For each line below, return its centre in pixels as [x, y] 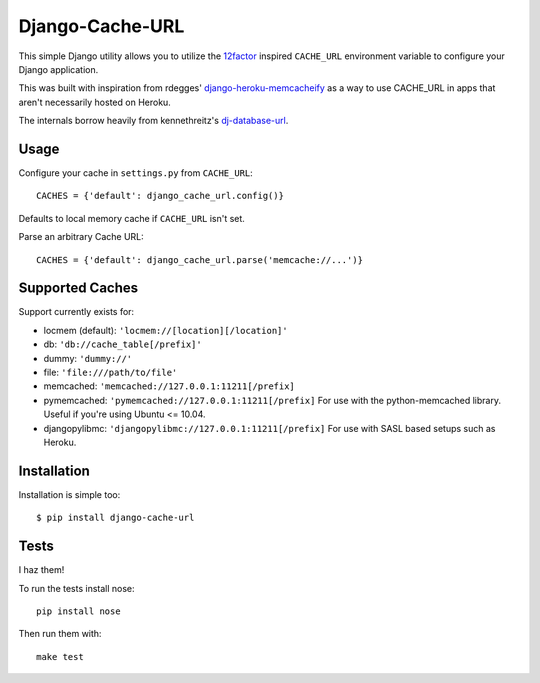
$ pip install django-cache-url [115, 518]
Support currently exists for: [76, 312]
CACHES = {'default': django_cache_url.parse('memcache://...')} [200, 259]
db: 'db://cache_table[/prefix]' [122, 344]
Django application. [58, 69]
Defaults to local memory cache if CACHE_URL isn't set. [131, 218]
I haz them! [41, 570]
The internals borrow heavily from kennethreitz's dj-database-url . [153, 121]
